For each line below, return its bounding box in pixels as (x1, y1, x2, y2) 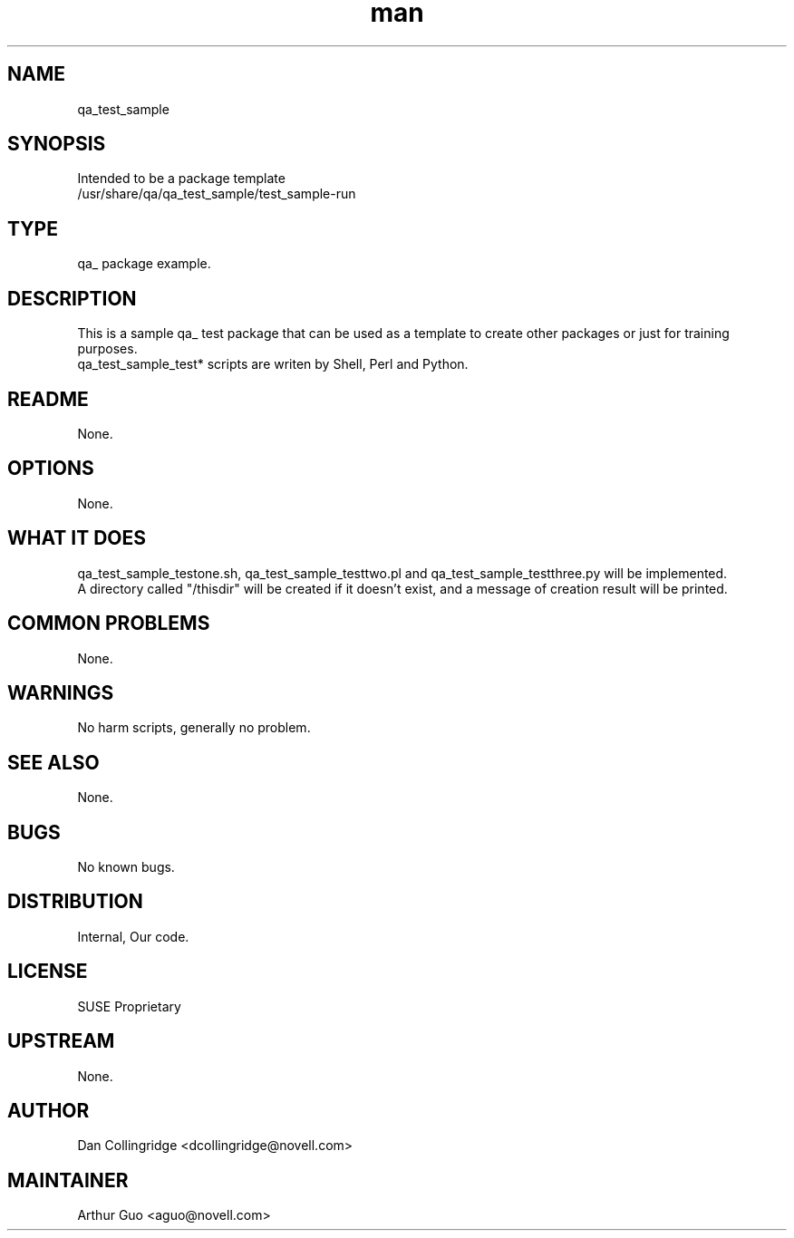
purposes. (77, 341, 138, 357)
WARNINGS (7, 681, 114, 704)
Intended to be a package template (77, 170, 286, 187)
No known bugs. (77, 859, 175, 875)
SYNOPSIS (7, 132, 106, 156)
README (7, 387, 89, 411)
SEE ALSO (7, 750, 100, 774)
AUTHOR (7, 1098, 90, 1122)
